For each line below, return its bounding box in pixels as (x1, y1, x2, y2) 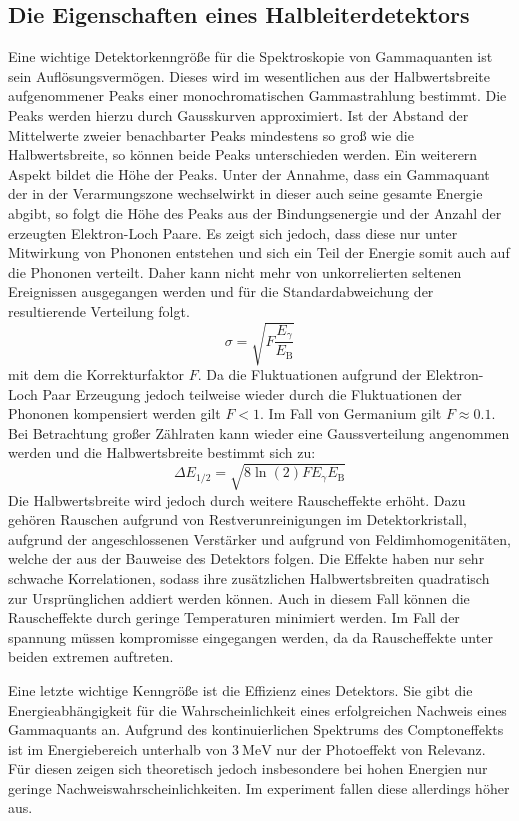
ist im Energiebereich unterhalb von (8, 738, 228, 759)
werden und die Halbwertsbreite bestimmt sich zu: (8, 442, 316, 463)
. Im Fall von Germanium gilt (260, 403, 442, 424)
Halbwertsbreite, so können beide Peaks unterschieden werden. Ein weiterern (8, 144, 478, 165)
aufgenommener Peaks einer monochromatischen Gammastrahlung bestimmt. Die (8, 85, 507, 106)
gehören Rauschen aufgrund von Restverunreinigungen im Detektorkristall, (8, 509, 467, 530)
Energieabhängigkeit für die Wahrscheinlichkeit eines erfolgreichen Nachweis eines (8, 699, 507, 720)
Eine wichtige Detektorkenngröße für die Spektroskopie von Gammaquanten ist (8, 46, 493, 67)
